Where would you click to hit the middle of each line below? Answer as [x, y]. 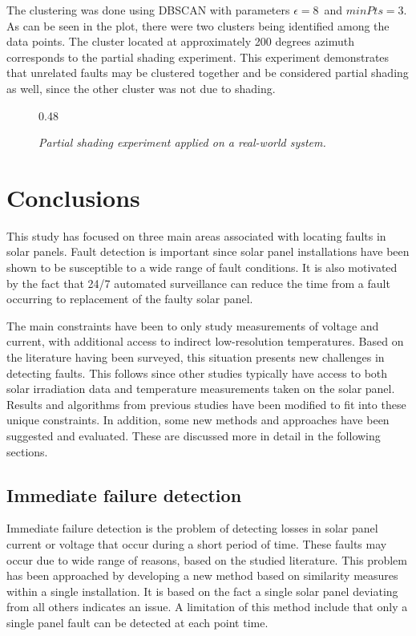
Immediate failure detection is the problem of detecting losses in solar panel [192, 528]
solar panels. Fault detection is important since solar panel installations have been [208, 251]
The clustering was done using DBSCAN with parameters [148, 10]
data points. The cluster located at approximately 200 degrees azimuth [180, 41]
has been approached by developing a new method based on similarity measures [202, 575]
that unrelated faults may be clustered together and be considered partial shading [208, 73]
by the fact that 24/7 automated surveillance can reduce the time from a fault [198, 283]
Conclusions [73, 197]
